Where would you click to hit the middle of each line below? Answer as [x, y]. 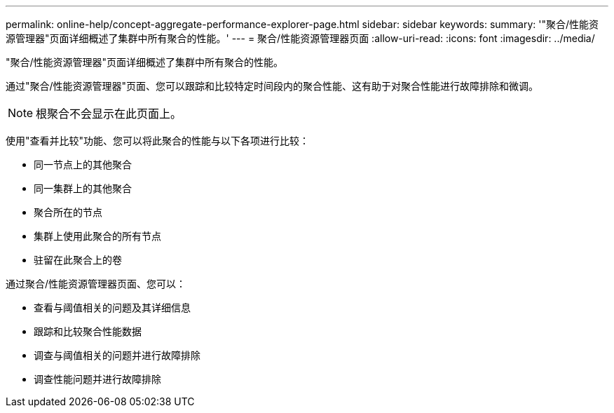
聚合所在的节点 [68, 212]
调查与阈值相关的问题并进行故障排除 [117, 355]
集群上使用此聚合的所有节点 [97, 236]
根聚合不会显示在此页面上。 [109, 114]
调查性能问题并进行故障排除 [97, 379]
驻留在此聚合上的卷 [78, 260]
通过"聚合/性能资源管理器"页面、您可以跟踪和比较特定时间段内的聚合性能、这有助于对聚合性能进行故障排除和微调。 [272, 86]
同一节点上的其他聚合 [83, 164]
